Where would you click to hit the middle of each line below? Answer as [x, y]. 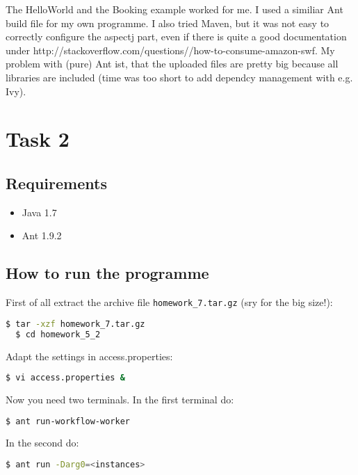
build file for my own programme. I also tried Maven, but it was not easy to [168, 23]
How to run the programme [107, 273]
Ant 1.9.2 [42, 235]
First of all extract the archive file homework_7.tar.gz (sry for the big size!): [169, 302]
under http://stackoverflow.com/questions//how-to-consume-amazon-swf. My [170, 50]
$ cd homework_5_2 [58, 334]
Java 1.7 [39, 212]
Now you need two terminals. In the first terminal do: [120, 399]
